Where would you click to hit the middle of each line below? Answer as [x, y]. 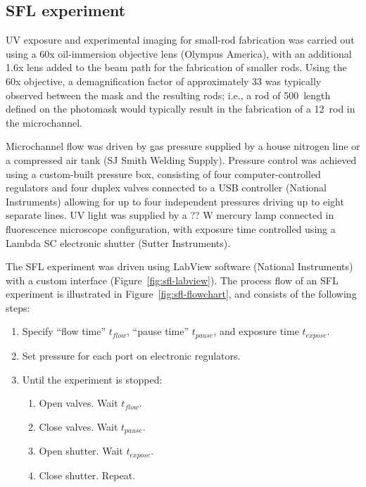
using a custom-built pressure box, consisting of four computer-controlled [163, 173]
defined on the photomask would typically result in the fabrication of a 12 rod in [181, 109]
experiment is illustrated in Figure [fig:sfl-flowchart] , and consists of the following [181, 294]
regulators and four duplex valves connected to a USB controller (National [166, 188]
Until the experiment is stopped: [92, 379]
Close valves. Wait [78, 426]
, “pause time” [158, 331]
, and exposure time [256, 331]
